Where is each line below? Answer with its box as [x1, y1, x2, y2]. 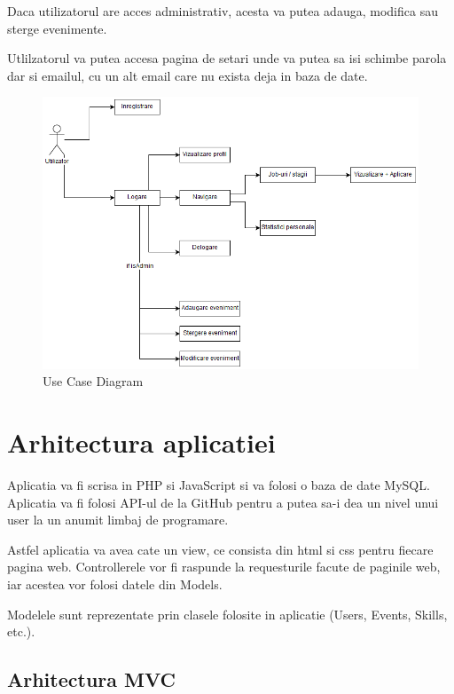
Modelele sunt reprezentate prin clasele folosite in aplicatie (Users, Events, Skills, [7, 604, 448, 623]
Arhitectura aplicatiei [7, 424, 276, 460]
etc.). [7, 622, 35, 641]
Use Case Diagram [43, 372, 144, 390]
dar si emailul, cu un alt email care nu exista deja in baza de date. [7, 66, 368, 84]
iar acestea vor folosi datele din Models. [7, 574, 223, 593]
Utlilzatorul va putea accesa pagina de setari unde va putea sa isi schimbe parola [7, 49, 447, 67]
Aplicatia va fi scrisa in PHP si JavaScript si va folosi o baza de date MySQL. [7, 475, 430, 493]
